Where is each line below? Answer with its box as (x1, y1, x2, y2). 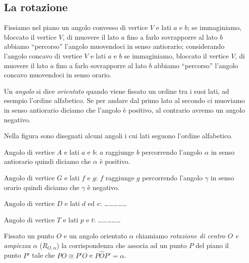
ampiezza (4, 240, 31, 250)
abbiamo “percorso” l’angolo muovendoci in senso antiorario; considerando (4, 41, 225, 51)
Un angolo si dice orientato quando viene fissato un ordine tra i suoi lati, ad (4, 86, 229, 96)
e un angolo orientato (63, 231, 127, 241)
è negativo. (87, 182, 120, 192)
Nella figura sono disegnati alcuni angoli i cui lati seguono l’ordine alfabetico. (4, 131, 233, 141)
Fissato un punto (4, 231, 54, 241)
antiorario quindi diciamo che (4, 156, 91, 166)
